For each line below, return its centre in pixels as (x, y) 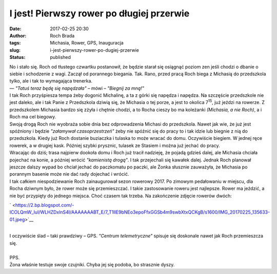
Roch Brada (62, 35)
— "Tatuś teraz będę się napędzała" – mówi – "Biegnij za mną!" (77, 88)
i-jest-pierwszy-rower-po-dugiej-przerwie (95, 50)
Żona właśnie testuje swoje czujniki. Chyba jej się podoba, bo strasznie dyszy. (92, 265)
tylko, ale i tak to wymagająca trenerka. (51, 81)
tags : (15, 43)
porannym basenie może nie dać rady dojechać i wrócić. (69, 174)
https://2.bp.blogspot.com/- (45, 205)
